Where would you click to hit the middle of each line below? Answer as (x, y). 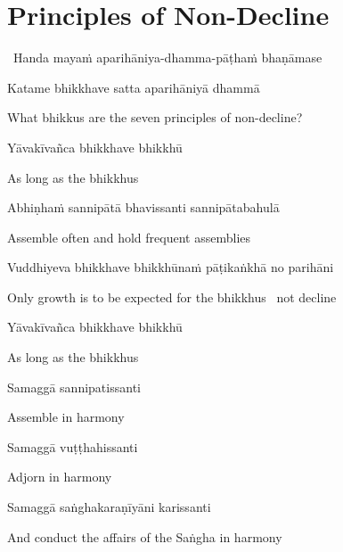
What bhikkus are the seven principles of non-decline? (155, 117)
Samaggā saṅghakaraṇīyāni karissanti (109, 507)
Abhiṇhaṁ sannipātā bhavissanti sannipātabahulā (143, 207)
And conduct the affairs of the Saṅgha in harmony (145, 536)
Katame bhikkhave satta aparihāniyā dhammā (134, 87)
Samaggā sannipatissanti (74, 387)
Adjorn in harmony (60, 477)
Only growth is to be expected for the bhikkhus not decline (172, 297)
